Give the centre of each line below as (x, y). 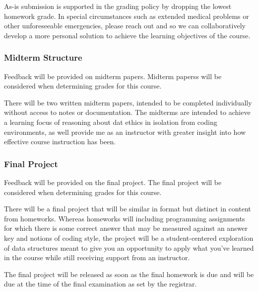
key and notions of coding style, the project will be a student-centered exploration (129, 238)
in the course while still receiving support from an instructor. (97, 257)
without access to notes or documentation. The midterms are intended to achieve (127, 112)
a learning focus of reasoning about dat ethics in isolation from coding (111, 122)
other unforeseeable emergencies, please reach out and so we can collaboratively (125, 26)
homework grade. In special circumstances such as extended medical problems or (127, 16)
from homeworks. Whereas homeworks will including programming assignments (125, 218)
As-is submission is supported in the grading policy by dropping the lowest (118, 6)
